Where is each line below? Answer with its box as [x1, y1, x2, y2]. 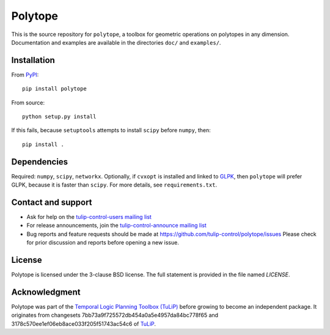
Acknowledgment [11, 287, 81, 297]
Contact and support [11, 197, 92, 207]
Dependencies [11, 156, 68, 167]
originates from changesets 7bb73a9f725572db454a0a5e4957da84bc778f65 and [11, 312, 219, 319]
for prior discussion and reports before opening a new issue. [26, 239, 180, 246]
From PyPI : [11, 71, 39, 78]
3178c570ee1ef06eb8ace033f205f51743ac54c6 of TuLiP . [11, 320, 156, 327]
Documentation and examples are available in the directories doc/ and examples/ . [11, 39, 221, 46]
